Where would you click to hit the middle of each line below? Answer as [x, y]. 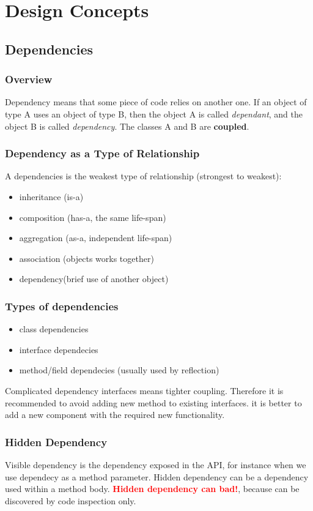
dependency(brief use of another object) [94, 279]
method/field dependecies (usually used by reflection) [119, 370]
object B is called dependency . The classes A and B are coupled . [127, 126]
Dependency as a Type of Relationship [102, 153]
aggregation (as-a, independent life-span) [96, 238]
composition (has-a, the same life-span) [93, 217]
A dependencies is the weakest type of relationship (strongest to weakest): [143, 176]
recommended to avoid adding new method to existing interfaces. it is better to [153, 402]
